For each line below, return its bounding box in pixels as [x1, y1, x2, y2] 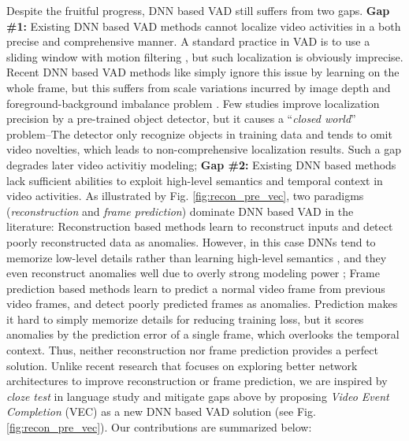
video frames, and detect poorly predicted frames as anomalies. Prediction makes [6, 295, 398, 312]
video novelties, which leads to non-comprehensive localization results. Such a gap [6, 141, 401, 157]
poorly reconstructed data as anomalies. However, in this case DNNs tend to [6, 233, 376, 250]
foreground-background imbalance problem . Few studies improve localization [6, 94, 380, 111]
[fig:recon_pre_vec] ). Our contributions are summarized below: [6, 419, 312, 435]
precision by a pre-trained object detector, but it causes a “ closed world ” [6, 110, 356, 127]
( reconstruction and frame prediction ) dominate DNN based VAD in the [6, 202, 354, 219]
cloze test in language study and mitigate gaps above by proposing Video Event [6, 387, 389, 404]
